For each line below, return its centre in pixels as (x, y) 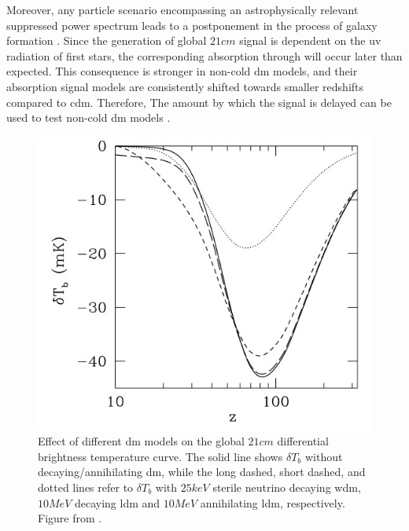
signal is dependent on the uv (310, 40)
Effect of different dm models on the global (141, 441)
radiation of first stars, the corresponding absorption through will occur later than (204, 55)
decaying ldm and (117, 502)
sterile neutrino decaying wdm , (287, 487)
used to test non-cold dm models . (88, 117)
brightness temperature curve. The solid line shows (160, 456)
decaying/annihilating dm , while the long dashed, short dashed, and (202, 472)
